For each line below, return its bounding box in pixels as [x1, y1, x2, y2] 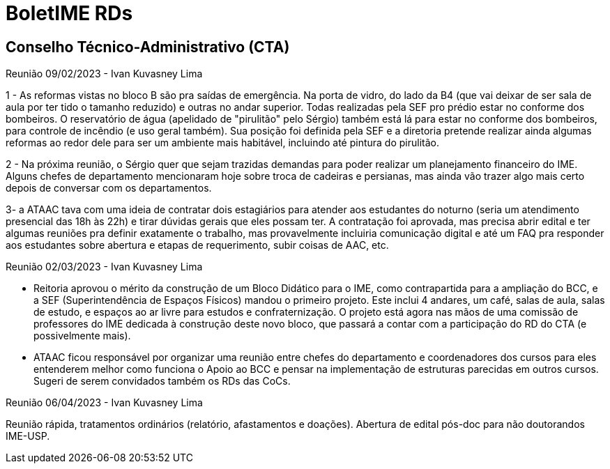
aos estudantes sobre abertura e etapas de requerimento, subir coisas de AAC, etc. [6, 239, 389, 252]
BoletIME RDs [6, 1, 133, 25]
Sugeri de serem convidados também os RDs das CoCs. [33, 375, 291, 387]
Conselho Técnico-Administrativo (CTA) [6, 38, 290, 56]
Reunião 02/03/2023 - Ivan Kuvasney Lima [6, 261, 203, 273]
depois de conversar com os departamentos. [6, 182, 212, 194]
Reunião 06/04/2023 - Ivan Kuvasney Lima [6, 397, 203, 409]
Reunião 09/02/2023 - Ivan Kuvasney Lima [6, 68, 203, 80]
